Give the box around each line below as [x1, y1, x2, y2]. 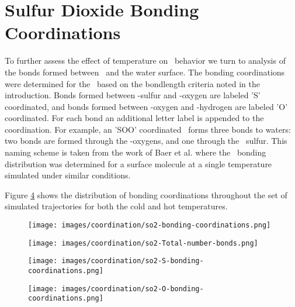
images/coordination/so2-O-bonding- [61, 284, 204, 293]
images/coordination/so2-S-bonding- [61, 257, 204, 265]
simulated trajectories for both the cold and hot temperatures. [5, 200, 228, 212]
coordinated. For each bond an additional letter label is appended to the [5, 112, 264, 124]
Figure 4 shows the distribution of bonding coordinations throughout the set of [5, 188, 287, 201]
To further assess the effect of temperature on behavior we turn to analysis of [5, 54, 286, 67]
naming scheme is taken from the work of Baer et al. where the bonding [5, 146, 266, 158]
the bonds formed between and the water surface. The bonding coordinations [5, 65, 285, 78]
